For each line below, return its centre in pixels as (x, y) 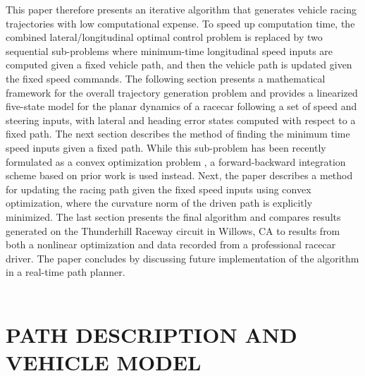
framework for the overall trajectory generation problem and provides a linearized (182, 92)
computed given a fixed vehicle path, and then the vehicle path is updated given (179, 65)
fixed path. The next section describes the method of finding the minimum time (178, 134)
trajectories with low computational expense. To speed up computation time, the (180, 23)
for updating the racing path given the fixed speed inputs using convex (159, 189)
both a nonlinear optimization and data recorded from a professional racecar (171, 244)
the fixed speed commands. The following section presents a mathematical (166, 78)
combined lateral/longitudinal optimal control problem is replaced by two (164, 37)
